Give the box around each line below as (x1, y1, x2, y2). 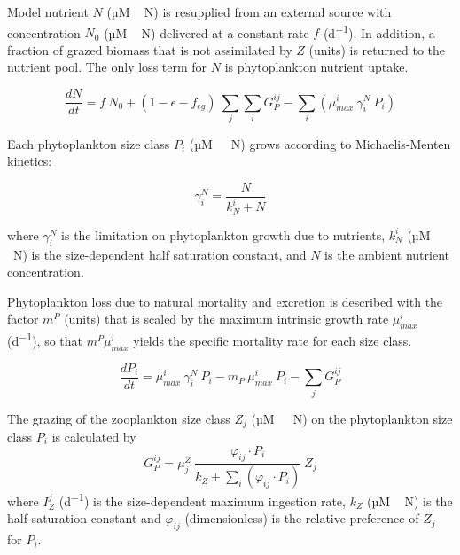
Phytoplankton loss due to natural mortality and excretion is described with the (7, 292, 443, 310)
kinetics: (7, 152, 52, 170)
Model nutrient (7, 3, 89, 20)
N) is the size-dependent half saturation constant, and (12, 245, 307, 263)
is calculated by (51, 426, 136, 445)
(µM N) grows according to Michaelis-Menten (189, 134, 451, 152)
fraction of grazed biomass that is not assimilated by (7, 40, 292, 59)
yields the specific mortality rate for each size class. (133, 331, 412, 349)
